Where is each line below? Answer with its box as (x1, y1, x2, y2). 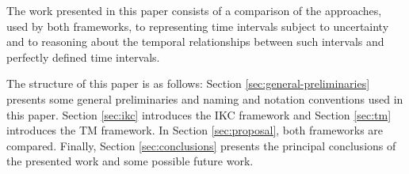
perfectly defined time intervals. (6, 48, 160, 65)
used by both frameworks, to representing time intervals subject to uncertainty (6, 17, 389, 34)
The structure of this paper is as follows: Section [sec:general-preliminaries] (6, 75, 370, 92)
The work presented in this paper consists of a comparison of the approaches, (6, 2, 382, 18)
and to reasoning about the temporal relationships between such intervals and (6, 33, 384, 50)
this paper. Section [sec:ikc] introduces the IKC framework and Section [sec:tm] (6, 106, 392, 123)
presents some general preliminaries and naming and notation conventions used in (6, 90, 403, 107)
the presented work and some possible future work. (6, 153, 254, 169)
